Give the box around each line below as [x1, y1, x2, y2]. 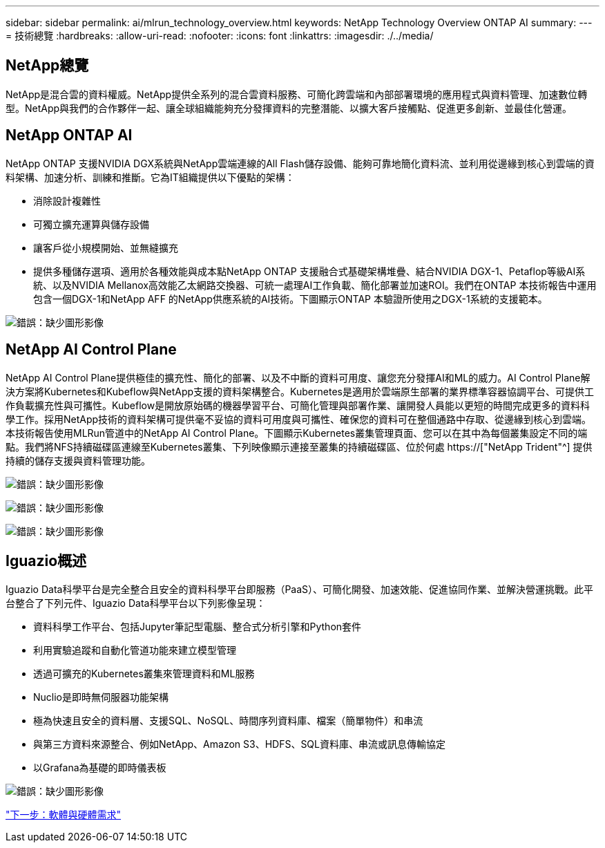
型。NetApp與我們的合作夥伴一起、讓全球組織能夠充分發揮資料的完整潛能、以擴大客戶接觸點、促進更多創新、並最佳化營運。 [6, 102, 573, 114]
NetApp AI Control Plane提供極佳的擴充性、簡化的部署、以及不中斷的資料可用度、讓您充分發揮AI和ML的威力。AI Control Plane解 [6, 371, 590, 384]
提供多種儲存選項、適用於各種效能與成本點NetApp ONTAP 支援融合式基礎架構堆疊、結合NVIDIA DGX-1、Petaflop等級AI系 [33, 265, 586, 277]
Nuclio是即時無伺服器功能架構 [33, 691, 169, 704]
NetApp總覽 [6, 57, 89, 75]
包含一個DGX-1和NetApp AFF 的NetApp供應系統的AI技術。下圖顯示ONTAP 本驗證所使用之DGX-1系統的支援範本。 [33, 292, 548, 305]
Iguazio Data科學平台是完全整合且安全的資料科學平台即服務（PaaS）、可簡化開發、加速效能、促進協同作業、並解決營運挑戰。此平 [6, 583, 594, 596]
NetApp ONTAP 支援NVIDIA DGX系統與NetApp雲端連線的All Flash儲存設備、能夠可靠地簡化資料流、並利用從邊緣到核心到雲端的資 [6, 157, 595, 169]
